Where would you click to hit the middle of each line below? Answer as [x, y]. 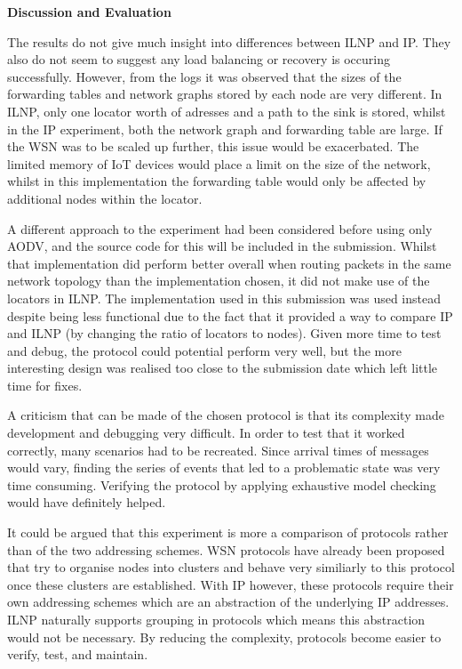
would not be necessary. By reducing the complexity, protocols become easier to [224, 637]
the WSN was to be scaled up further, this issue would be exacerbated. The [213, 146]
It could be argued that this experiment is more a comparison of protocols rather [228, 532]
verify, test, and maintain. [78, 654]
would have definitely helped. [87, 502]
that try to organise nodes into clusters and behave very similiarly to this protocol [231, 567]
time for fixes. [45, 385]
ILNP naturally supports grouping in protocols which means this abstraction [216, 619]
